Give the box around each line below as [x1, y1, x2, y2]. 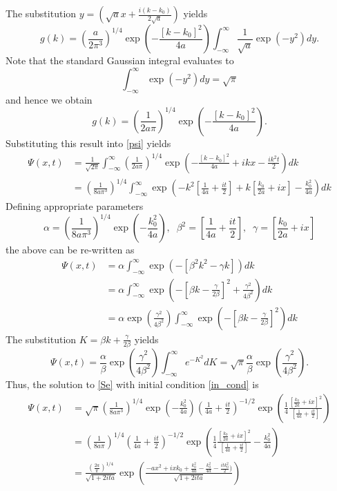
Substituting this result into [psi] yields [6, 135, 171, 150]
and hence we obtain [6, 92, 93, 106]
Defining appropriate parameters [6, 199, 144, 213]
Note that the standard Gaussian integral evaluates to [6, 53, 234, 67]
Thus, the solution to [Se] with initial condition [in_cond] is [6, 377, 259, 392]
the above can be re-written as [6, 242, 135, 257]
